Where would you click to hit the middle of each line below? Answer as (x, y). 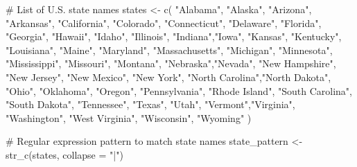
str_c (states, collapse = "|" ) (64, 154)
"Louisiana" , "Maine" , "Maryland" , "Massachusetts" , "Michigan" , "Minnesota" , (169, 50)
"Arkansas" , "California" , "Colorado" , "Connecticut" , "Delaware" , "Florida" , (164, 23)
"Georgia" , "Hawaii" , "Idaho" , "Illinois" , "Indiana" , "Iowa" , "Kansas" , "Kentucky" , (174, 36)
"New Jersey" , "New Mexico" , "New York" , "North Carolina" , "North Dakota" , (168, 77)
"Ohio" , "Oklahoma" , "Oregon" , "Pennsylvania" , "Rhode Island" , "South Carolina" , (179, 90)
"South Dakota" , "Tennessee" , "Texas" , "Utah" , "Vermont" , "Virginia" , (150, 104)
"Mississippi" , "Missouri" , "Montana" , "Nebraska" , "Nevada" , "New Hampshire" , (171, 63)
